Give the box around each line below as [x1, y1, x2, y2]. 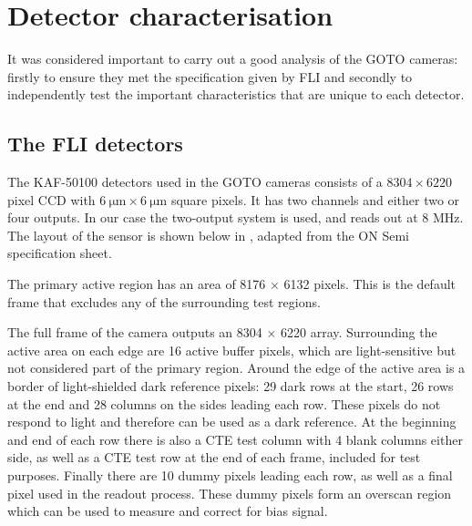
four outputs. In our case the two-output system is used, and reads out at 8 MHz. [7, 208, 464, 227]
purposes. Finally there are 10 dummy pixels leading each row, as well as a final [7, 466, 453, 485]
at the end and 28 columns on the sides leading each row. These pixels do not [7, 394, 441, 413]
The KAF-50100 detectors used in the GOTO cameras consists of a [7, 172, 383, 191]
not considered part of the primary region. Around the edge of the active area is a [7, 358, 466, 377]
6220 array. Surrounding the [281, 323, 437, 342]
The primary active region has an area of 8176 [7, 274, 266, 294]
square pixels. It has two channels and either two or [170, 190, 460, 209]
